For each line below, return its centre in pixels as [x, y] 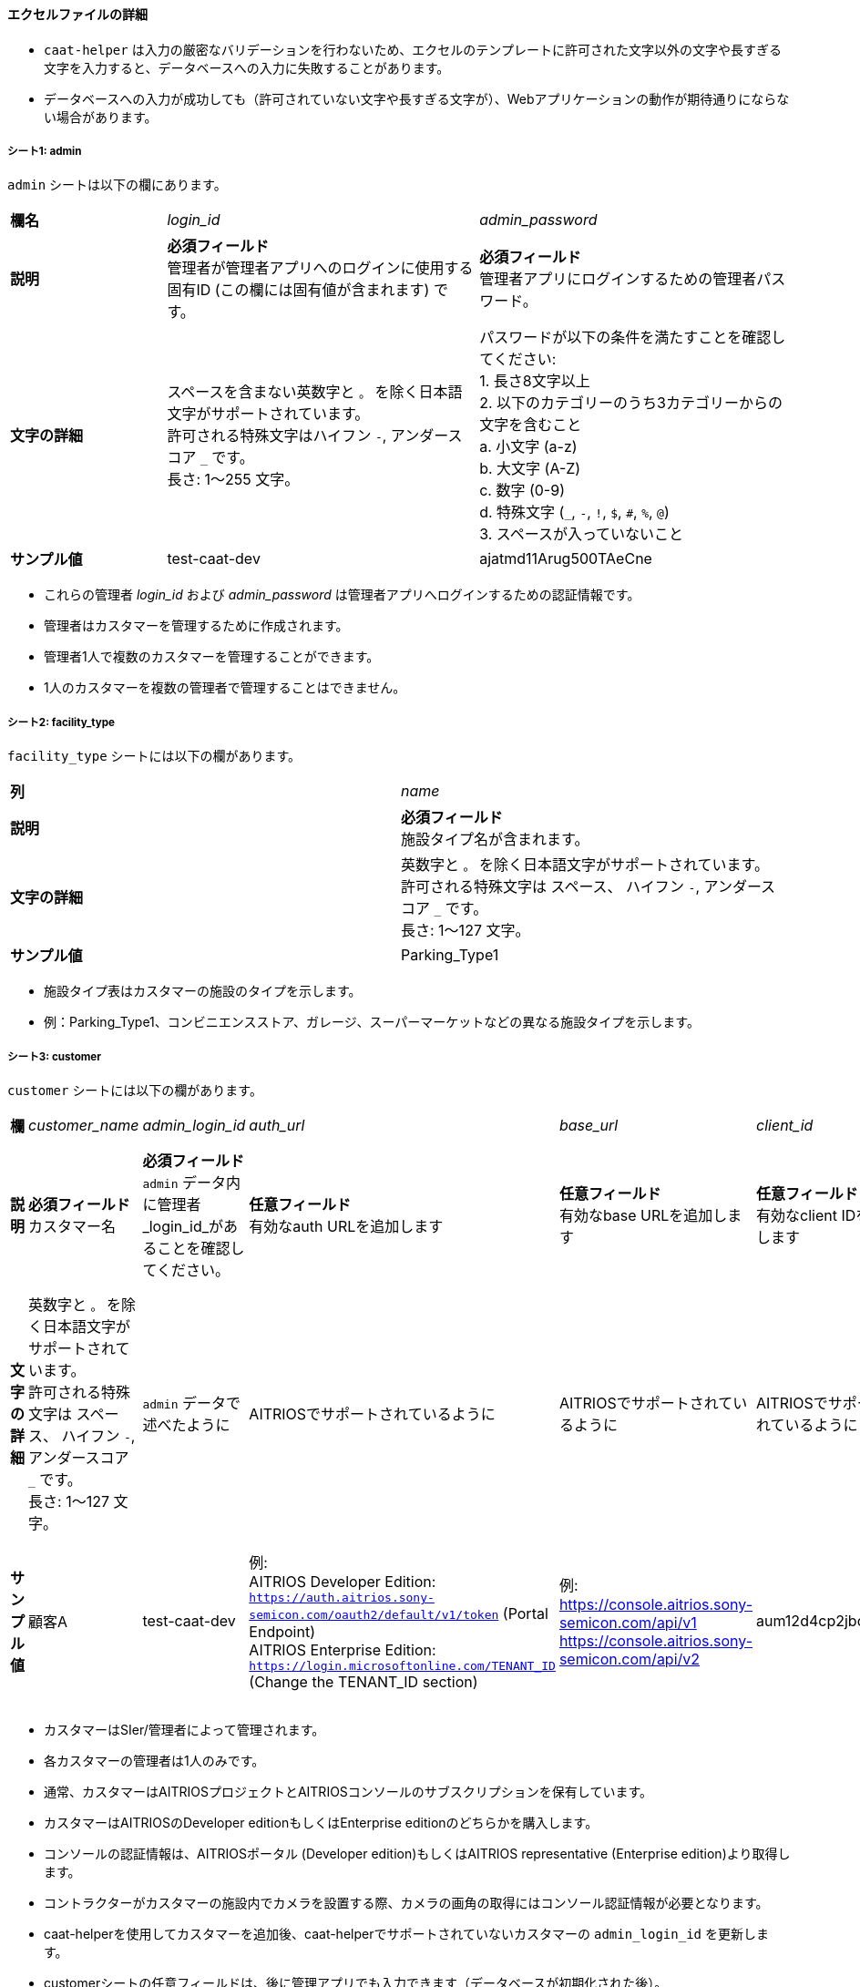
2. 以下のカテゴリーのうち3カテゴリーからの [631, 403]
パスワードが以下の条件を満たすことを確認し [633, 338]
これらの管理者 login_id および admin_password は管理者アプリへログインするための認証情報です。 [342, 595]
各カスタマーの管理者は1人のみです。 [154, 1760]
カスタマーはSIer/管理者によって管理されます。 [184, 1729]
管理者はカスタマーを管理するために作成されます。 [196, 626]
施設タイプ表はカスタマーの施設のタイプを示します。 [203, 991]
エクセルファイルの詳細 [77, 14]
